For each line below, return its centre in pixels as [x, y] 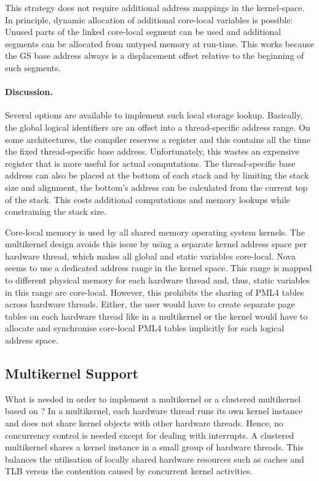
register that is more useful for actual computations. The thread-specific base [150, 163]
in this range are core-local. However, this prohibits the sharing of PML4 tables [155, 292]
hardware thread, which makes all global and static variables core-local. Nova [150, 256]
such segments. [33, 67]
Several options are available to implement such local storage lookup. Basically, [154, 115]
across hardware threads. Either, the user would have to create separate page [150, 304]
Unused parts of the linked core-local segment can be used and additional [143, 32]
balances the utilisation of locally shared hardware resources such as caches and [155, 459]
